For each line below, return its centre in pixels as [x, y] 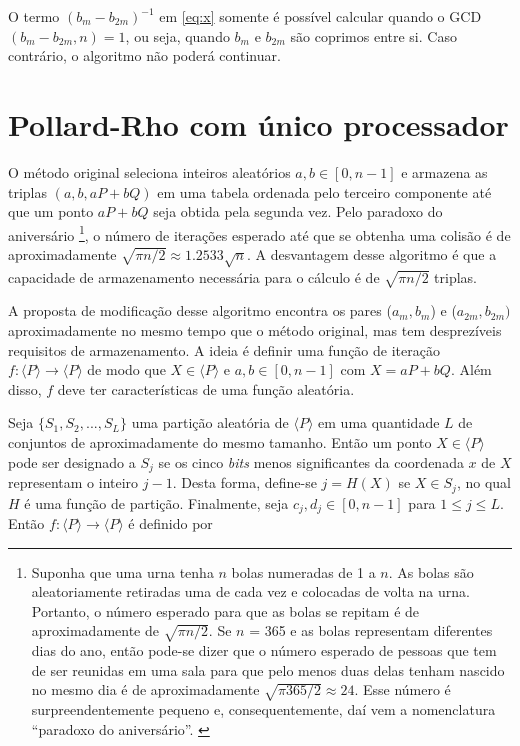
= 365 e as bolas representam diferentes [371, 630]
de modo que [126, 369]
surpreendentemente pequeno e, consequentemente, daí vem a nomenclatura [263, 709]
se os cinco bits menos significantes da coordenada [311, 461]
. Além [471, 369]
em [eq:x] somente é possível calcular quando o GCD [320, 16]
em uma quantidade [379, 422]
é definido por [170, 522]
